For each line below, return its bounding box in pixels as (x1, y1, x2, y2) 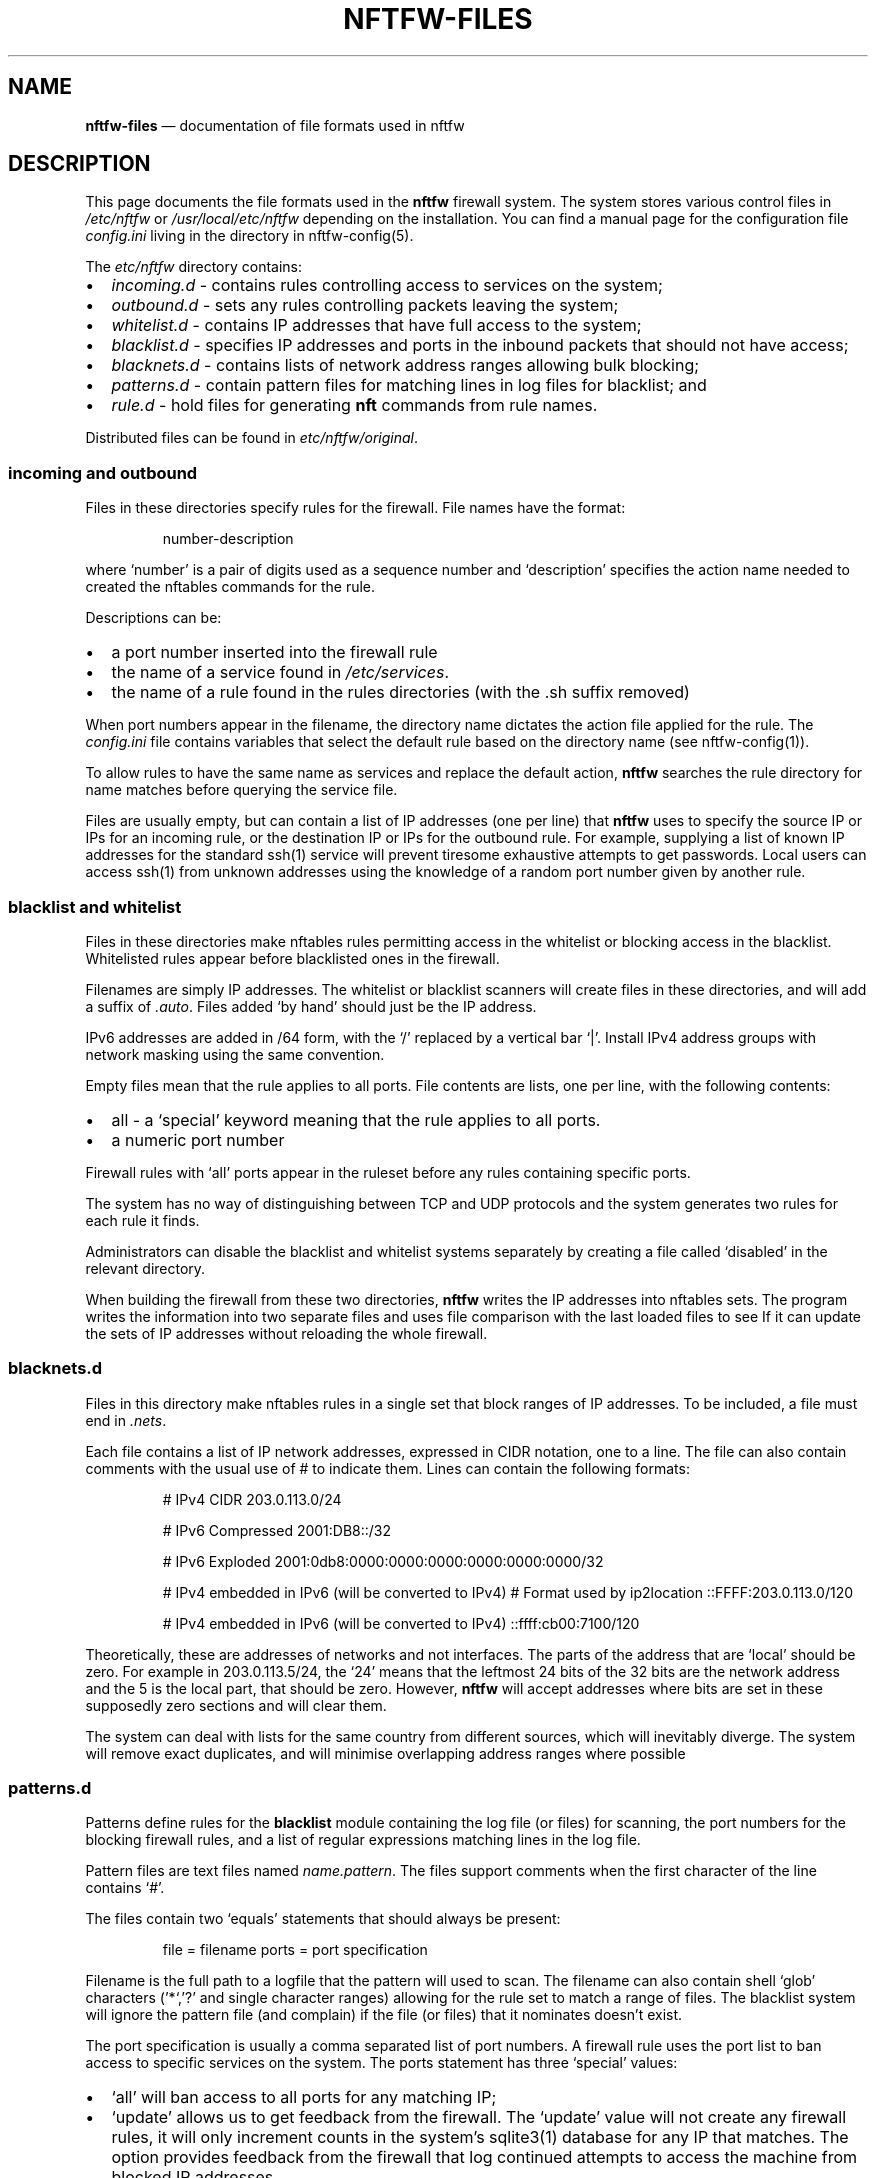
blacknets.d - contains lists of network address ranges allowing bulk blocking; (111, 355, 700, 376)
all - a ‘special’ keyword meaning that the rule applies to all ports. (111, 1109, 601, 1130)
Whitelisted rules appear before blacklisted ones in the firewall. (85, 949, 500, 967)
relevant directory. (85, 1259, 206, 1277)
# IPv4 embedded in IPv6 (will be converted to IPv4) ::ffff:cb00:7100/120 (162, 1614, 640, 1632)
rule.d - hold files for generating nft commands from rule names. (111, 395, 598, 416)
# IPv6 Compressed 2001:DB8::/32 (162, 1521, 392, 1539)
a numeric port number (111, 1129, 285, 1150)
